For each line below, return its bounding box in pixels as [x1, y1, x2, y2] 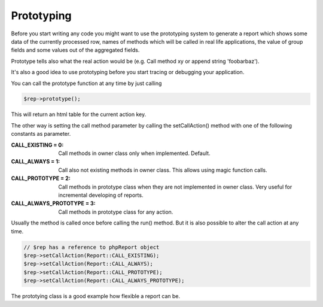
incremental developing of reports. [58, 192, 144, 199]
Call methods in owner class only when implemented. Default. [58, 150, 211, 157]
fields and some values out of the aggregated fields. [11, 47, 140, 54]
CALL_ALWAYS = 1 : [11, 158, 60, 165]
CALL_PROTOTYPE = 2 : [11, 175, 71, 182]
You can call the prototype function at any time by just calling [11, 80, 162, 87]
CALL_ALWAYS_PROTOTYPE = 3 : [11, 200, 96, 207]
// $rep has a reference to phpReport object [23, 244, 160, 251]
